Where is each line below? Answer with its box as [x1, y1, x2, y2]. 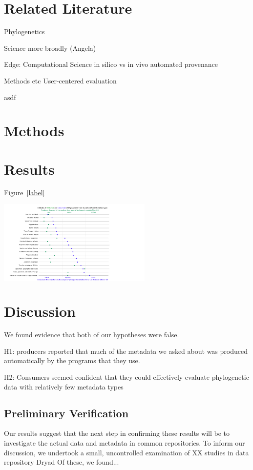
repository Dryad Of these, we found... [4, 457, 119, 467]
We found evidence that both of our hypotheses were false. [4, 329, 179, 340]
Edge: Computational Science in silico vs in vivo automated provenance [4, 59, 218, 69]
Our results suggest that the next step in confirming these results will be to [4, 428, 230, 438]
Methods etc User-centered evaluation [4, 75, 117, 85]
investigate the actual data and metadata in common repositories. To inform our [4, 438, 245, 448]
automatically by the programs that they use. [4, 355, 140, 366]
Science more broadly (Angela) [4, 42, 96, 53]
